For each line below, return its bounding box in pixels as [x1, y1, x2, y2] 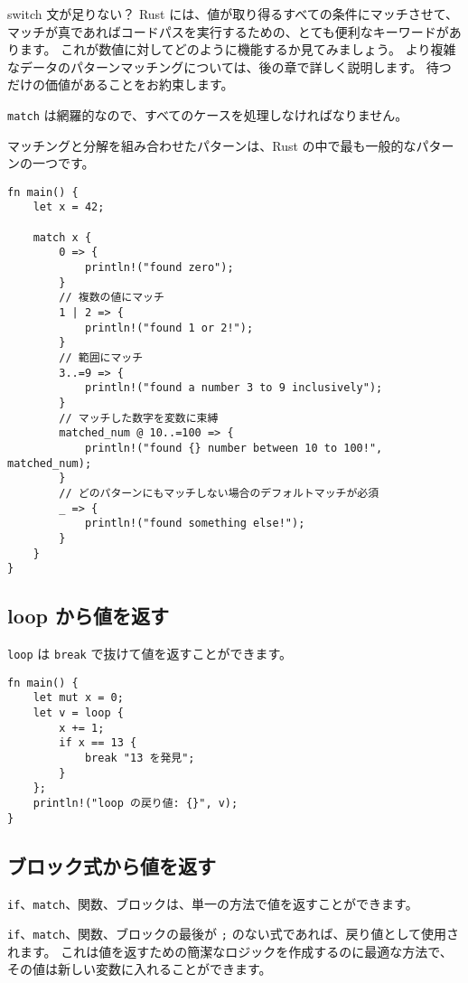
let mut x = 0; [33, 691, 124, 705]
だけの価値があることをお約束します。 [7, 75, 234, 94]
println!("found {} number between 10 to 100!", [84, 441, 383, 454]
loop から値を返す [7, 602, 169, 630]
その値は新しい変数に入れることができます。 [7, 960, 272, 978]
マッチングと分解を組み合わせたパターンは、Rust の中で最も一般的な [7, 136, 417, 154]
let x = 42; [33, 201, 105, 214]
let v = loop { [33, 707, 124, 720]
